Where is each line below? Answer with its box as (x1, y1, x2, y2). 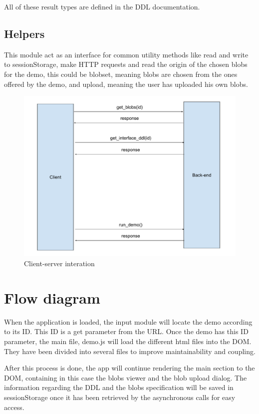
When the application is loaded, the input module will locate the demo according (4, 316, 253, 327)
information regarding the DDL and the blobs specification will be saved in (4, 382, 234, 393)
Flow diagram (4, 287, 100, 308)
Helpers (4, 25, 45, 41)
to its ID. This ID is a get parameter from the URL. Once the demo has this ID (4, 326, 249, 337)
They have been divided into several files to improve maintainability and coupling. (4, 346, 256, 356)
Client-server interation (24, 258, 95, 269)
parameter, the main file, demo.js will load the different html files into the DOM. (4, 336, 252, 346)
